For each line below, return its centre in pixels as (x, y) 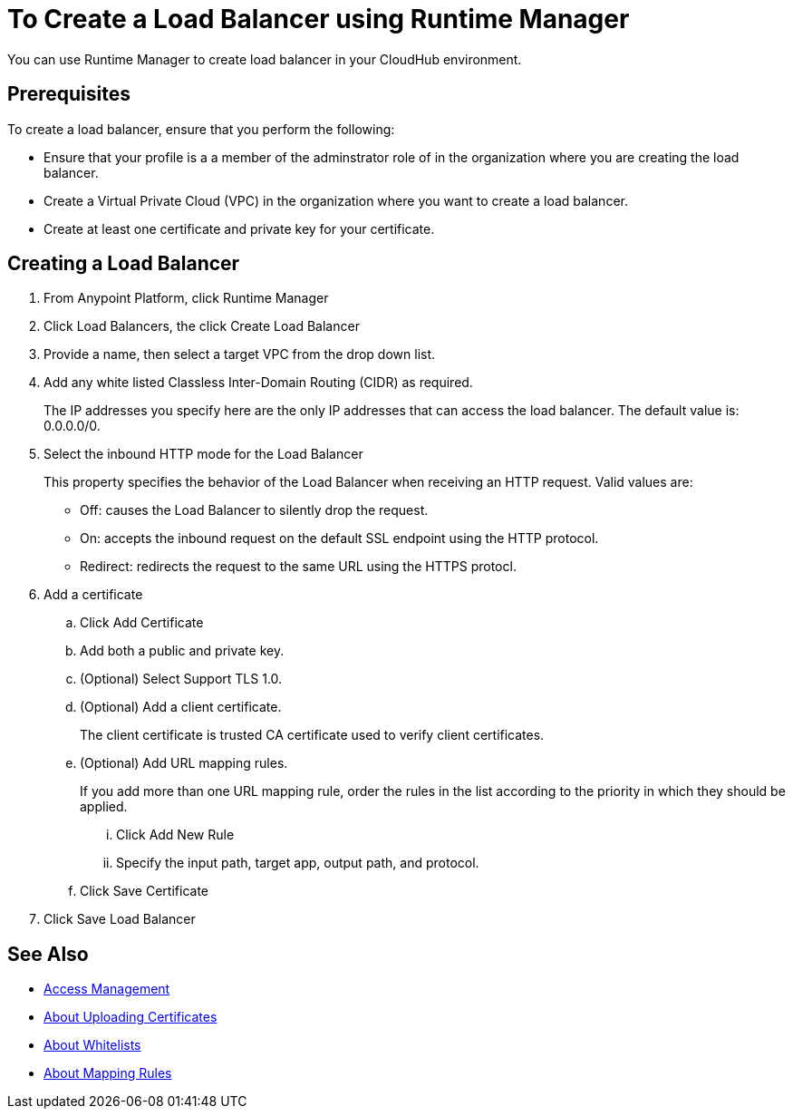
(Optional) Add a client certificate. (181, 707)
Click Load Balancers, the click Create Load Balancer (202, 326)
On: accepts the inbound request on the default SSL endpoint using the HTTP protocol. (339, 539)
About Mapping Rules (108, 1073)
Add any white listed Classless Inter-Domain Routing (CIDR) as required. (258, 383)
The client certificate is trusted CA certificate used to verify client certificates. (312, 735)
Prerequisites (69, 94)
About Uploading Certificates (131, 1017)
